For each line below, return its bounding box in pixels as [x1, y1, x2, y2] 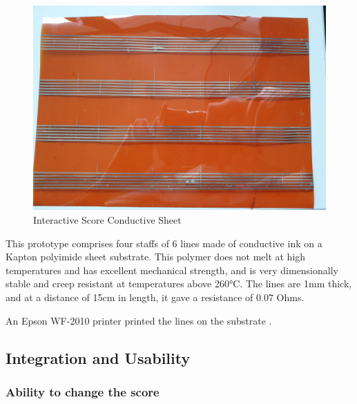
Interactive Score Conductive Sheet [33, 213, 182, 227]
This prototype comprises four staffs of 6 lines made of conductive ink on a [6, 235, 322, 250]
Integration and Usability [6, 347, 191, 368]
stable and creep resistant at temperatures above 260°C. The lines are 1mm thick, [6, 276, 352, 291]
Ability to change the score [6, 383, 160, 400]
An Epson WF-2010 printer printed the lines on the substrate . [6, 313, 272, 327]
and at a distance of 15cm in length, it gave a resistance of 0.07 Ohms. [6, 290, 305, 305]
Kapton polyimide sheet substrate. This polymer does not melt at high [6, 249, 306, 264]
